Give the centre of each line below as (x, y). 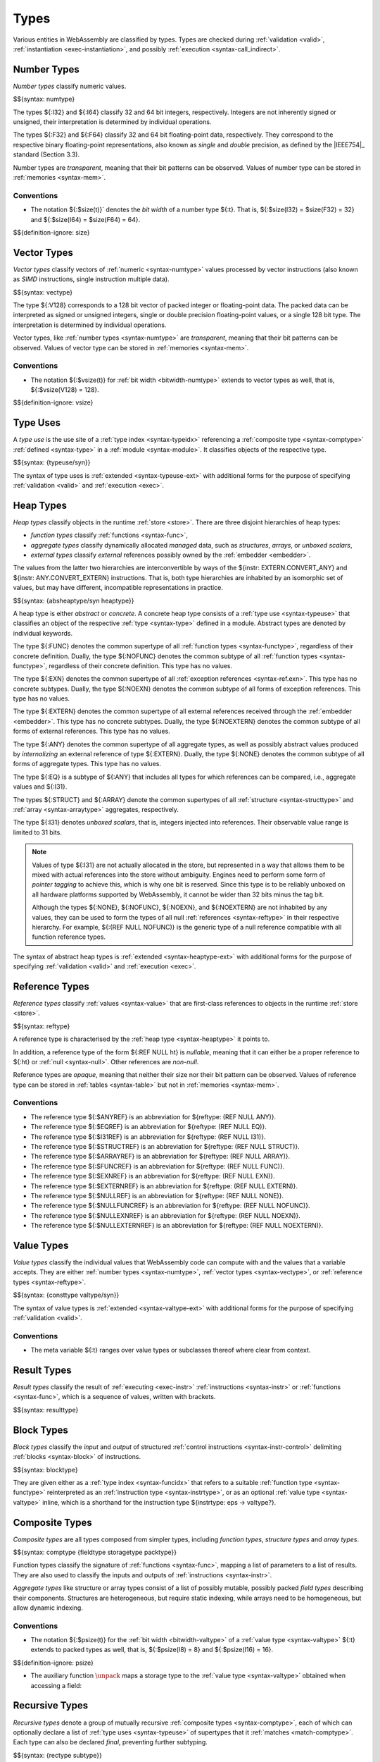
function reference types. (69, 937)
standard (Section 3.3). (46, 154)
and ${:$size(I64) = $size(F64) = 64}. (85, 219)
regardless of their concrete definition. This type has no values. (140, 665)
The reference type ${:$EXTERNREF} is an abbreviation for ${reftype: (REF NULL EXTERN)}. (164, 1186)
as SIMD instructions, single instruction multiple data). (91, 279)
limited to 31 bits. (38, 832)
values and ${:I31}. (40, 787)
